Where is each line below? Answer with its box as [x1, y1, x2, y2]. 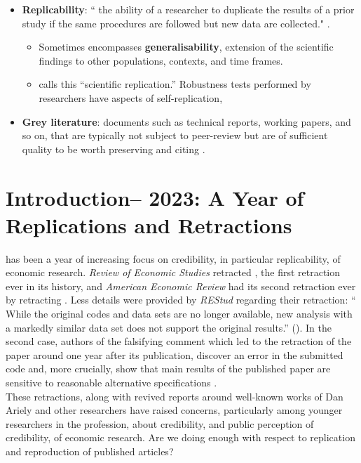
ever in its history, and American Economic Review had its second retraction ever [6, 278, 356, 293]
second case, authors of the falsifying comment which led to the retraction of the [6, 334, 352, 348]
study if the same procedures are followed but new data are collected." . [22, 15, 330, 30]
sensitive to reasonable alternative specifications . [6, 375, 217, 389]
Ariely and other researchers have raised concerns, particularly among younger [6, 403, 343, 417]
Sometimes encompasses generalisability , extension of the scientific [39, 39, 334, 54]
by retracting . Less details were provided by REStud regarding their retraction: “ [6, 292, 356, 307]
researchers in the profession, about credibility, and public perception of [6, 416, 314, 431]
